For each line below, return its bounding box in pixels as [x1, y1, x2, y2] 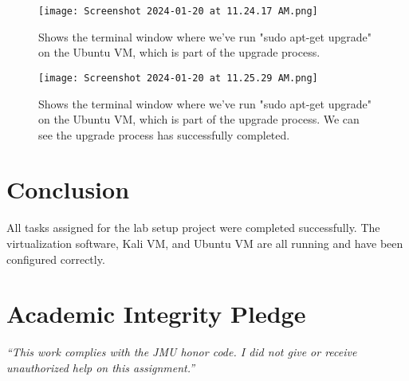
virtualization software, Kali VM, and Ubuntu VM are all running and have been [6, 235, 403, 251]
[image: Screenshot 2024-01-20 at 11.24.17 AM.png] [38, 6, 318, 17]
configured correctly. [6, 250, 105, 267]
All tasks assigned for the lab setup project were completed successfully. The [6, 219, 380, 236]
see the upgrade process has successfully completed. [38, 126, 290, 143]
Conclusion [6, 173, 130, 206]
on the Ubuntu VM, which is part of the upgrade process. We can [38, 111, 360, 128]
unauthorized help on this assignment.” [6, 359, 195, 375]
